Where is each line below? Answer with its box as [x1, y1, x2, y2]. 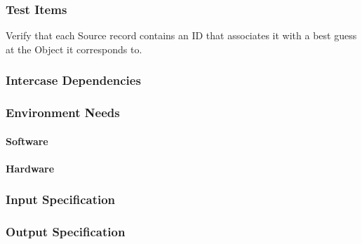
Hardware [6, 161, 55, 175]
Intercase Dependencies [6, 72, 141, 89]
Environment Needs [6, 104, 120, 121]
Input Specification [6, 191, 116, 208]
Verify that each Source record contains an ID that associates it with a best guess [6, 28, 357, 43]
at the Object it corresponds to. [6, 41, 142, 56]
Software [6, 133, 48, 148]
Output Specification [6, 223, 126, 240]
